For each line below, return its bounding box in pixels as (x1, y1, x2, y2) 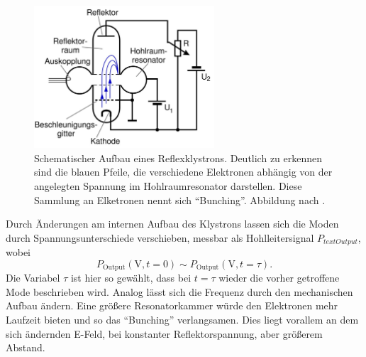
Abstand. (6, 340, 45, 355)
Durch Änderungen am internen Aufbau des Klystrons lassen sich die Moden (6, 216, 339, 231)
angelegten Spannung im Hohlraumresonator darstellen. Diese (34, 178, 302, 193)
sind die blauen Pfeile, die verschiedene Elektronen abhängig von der (34, 164, 333, 179)
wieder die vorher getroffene (218, 270, 340, 285)
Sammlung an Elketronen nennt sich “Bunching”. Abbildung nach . (34, 192, 326, 207)
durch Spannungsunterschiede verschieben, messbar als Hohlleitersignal (6, 230, 314, 245)
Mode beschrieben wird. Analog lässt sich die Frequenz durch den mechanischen (6, 284, 353, 299)
